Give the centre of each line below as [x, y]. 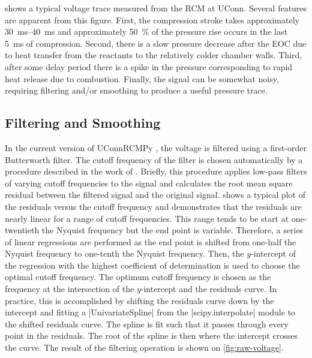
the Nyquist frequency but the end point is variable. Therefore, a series [172, 230]
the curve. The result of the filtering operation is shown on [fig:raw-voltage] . [144, 348]
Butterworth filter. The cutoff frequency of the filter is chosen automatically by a [154, 159]
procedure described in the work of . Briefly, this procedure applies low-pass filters [156, 171]
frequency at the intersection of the [70, 289]
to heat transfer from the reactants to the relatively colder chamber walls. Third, [154, 55]
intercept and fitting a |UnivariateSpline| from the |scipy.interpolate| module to [150, 312]
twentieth [22, 230]
